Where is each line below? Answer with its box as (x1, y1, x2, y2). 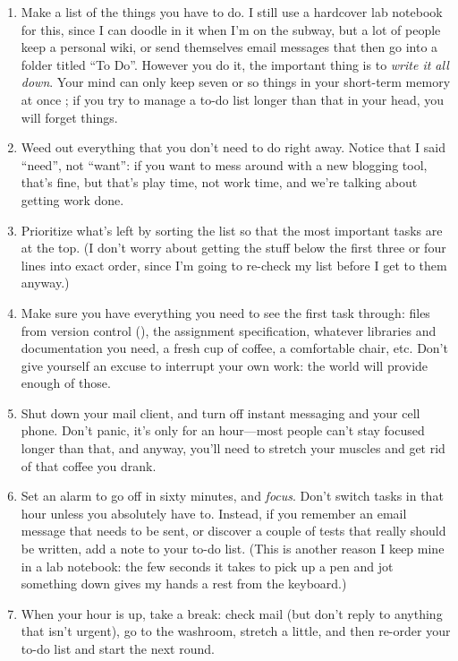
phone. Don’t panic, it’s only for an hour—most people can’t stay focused (21, 421, 425, 440)
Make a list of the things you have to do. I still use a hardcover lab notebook (21, 3, 443, 21)
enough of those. (21, 373, 111, 392)
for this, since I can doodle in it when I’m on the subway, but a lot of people (21, 20, 441, 39)
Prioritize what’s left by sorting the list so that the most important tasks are (21, 220, 443, 239)
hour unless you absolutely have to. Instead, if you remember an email (21, 503, 407, 522)
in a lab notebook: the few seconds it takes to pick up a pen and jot (21, 556, 394, 575)
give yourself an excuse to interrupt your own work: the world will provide (21, 356, 428, 374)
